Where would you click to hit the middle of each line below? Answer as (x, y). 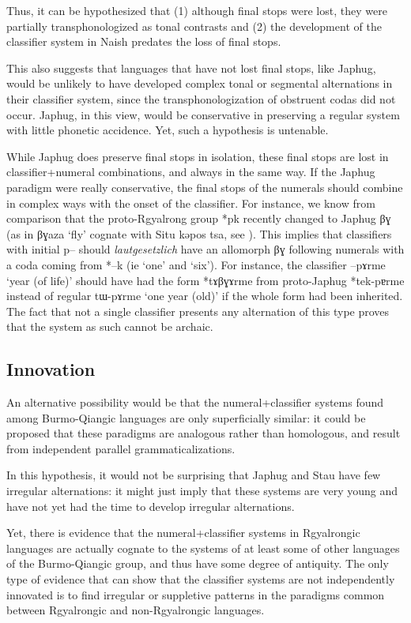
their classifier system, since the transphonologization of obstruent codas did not (201, 98)
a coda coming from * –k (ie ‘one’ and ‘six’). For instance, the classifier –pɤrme (196, 264)
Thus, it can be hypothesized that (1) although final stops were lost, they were (197, 10)
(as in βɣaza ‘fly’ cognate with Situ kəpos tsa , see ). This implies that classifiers (199, 233)
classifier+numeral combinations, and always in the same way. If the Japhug (191, 172)
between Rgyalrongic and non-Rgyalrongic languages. (136, 610)
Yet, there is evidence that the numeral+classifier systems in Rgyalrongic (183, 533)
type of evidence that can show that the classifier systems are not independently (201, 579)
